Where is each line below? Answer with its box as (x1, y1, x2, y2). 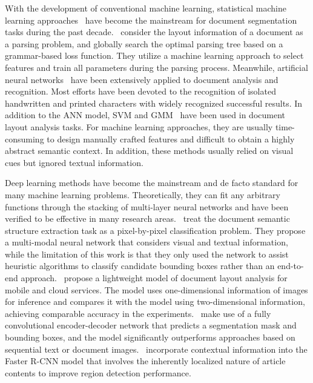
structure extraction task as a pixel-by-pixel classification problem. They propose (5, 224, 306, 236)
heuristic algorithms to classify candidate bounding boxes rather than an (5, 259, 275, 272)
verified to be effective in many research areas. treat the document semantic (5, 212, 290, 225)
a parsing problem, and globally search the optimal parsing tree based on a (5, 37, 283, 50)
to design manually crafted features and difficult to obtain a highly (47, 132, 295, 145)
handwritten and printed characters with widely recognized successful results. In (5, 96, 303, 109)
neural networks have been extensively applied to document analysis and (5, 73, 278, 85)
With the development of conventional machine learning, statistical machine (5, 2, 286, 14)
